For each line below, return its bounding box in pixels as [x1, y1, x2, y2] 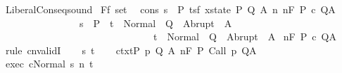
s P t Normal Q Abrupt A [79, 15, 232, 30]
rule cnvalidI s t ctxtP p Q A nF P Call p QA [5, 42, 257, 57]
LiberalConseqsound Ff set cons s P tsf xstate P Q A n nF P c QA [5, 2, 336, 16]
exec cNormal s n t [5, 56, 94, 71]
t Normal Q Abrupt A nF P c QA [153, 29, 336, 44]
